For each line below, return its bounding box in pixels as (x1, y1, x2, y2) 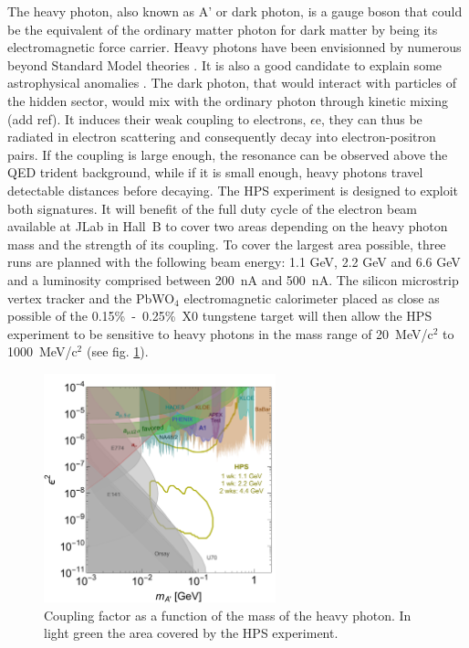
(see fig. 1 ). (86, 342, 149, 361)
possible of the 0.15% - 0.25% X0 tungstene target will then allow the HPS (7, 306, 433, 325)
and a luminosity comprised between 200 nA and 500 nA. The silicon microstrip (7, 270, 459, 289)
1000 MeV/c (7, 342, 78, 361)
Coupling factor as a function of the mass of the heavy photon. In (44, 605, 412, 624)
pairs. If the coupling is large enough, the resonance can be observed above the (7, 144, 448, 164)
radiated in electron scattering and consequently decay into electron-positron (7, 127, 436, 146)
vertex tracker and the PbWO (7, 288, 175, 307)
